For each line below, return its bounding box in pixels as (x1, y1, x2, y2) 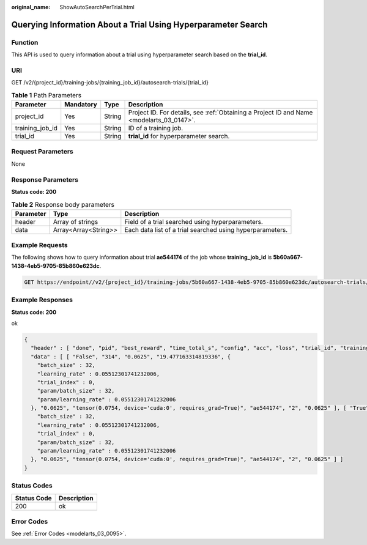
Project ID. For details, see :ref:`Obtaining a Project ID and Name (128, 108, 313, 117)
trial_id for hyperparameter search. (128, 132, 230, 141)
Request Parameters (11, 147, 73, 156)
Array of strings (53, 217, 98, 226)
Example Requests (11, 241, 68, 250)
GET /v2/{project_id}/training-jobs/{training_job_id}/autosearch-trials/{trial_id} (11, 79, 209, 86)
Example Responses (11, 295, 73, 304)
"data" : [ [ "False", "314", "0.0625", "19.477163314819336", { (31, 353, 231, 360)
